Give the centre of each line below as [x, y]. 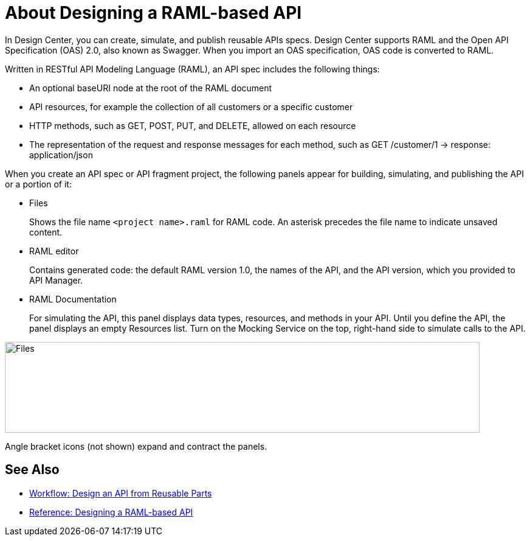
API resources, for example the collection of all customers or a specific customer [191, 106]
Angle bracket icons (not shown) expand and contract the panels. [136, 446]
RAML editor [54, 251]
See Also [32, 470]
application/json [61, 155]
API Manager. [56, 280]
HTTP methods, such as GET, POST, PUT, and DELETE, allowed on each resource [193, 125]
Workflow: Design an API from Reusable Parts [121, 493]
